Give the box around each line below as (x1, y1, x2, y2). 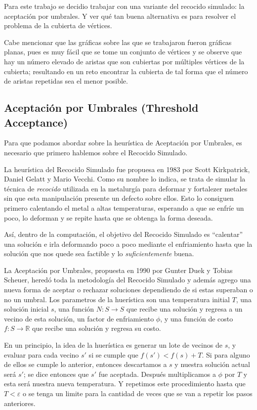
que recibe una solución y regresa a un (126, 304, 243, 314)
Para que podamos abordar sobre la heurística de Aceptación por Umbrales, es (4, 137, 242, 148)
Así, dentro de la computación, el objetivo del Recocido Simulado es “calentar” (4, 229, 243, 239)
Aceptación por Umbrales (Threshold (4, 100, 199, 115)
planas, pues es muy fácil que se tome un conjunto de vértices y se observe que (4, 46, 242, 57)
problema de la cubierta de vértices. (4, 20, 112, 31)
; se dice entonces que (23, 368, 89, 379)
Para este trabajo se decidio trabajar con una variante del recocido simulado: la (4, 1, 245, 11)
